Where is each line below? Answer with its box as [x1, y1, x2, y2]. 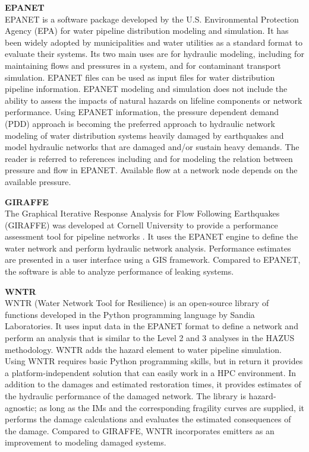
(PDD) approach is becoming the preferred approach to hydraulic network [5, 117, 275, 129]
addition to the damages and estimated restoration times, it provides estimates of [5, 378, 301, 390]
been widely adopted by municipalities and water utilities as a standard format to [5, 36, 302, 48]
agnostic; [5, 401, 37, 413]
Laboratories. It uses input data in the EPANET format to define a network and [5, 320, 298, 332]
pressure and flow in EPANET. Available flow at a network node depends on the [5, 164, 298, 176]
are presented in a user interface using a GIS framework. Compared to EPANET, [5, 253, 301, 266]
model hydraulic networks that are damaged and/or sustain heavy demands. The [5, 141, 299, 153]
